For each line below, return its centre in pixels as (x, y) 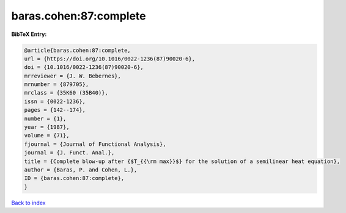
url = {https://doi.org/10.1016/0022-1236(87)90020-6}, (110, 59)
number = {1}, (45, 118)
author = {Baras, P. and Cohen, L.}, (81, 170)
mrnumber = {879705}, (57, 85)
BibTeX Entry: (29, 34)
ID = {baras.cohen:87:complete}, (74, 178)
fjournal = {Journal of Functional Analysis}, (95, 144)
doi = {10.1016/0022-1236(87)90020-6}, (84, 67)
